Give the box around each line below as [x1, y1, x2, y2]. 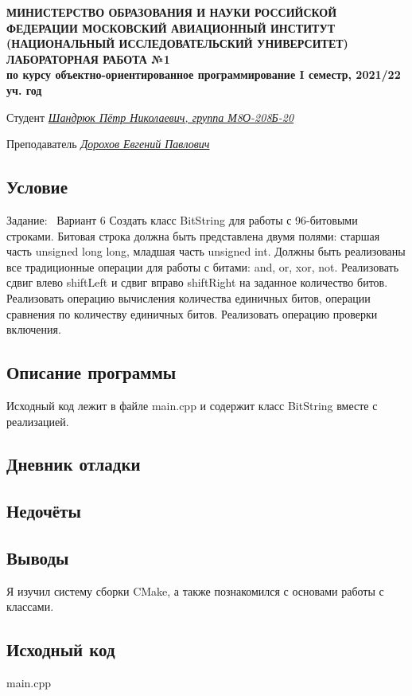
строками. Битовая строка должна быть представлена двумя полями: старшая [6, 227, 380, 244]
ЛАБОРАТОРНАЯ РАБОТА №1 [6, 50, 170, 67]
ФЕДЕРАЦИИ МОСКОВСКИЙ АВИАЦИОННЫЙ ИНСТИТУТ [6, 19, 336, 36]
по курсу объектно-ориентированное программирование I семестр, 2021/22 [6, 66, 401, 83]
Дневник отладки [6, 452, 141, 476]
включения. [6, 321, 61, 338]
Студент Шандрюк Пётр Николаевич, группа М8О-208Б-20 [6, 108, 294, 125]
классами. [6, 598, 54, 615]
